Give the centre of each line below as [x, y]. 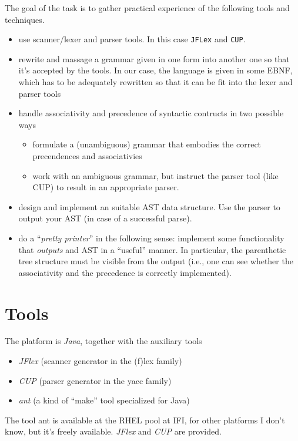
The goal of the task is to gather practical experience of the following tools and [147, 8]
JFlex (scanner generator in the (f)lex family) [100, 361]
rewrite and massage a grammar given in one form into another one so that [154, 58]
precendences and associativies [87, 156]
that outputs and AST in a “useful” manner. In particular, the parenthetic [152, 249]
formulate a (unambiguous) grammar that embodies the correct [147, 144]
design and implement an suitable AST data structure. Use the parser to [149, 206]
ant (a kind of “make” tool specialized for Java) [104, 400]
